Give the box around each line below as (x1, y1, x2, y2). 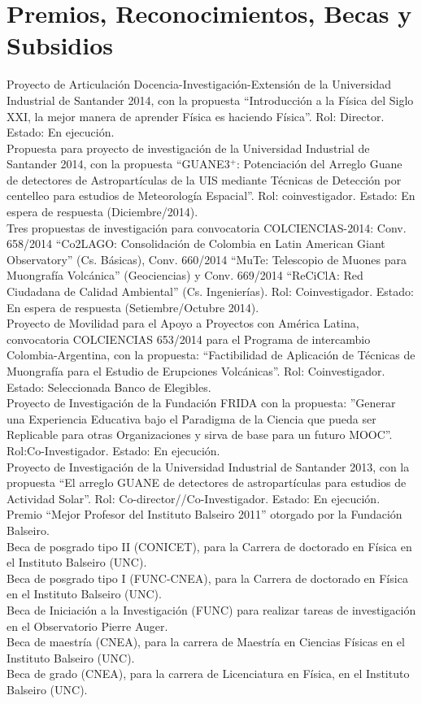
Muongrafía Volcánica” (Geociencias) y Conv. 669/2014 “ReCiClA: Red (7, 267, 363, 284)
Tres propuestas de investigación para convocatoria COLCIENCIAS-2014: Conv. (7, 219, 407, 236)
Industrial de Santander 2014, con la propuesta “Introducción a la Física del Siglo (7, 91, 414, 108)
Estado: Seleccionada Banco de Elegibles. (7, 378, 211, 395)
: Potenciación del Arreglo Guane (237, 155, 402, 172)
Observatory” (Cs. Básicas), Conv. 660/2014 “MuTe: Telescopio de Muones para (7, 250, 407, 267)
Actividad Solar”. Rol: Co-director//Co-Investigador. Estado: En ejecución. (7, 489, 381, 506)
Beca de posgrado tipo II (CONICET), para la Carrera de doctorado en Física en (7, 537, 412, 554)
